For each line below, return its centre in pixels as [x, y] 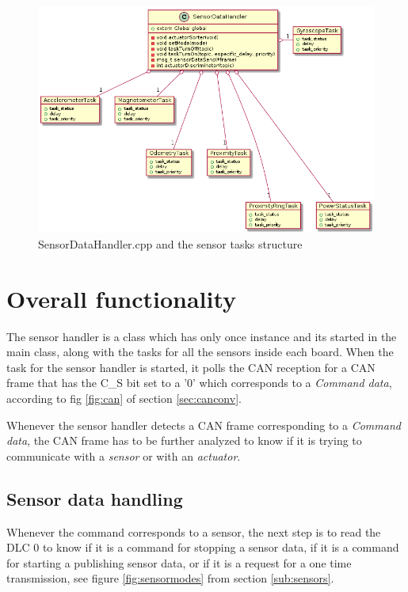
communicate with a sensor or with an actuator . [124, 455]
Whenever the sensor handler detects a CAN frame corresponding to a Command [204, 425]
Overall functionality [122, 298]
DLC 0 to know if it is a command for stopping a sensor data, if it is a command [203, 547]
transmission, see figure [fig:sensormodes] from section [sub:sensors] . [170, 578]
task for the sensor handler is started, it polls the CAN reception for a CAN [191, 367]
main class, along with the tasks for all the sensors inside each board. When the [200, 352]
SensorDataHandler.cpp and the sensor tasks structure [170, 243]
